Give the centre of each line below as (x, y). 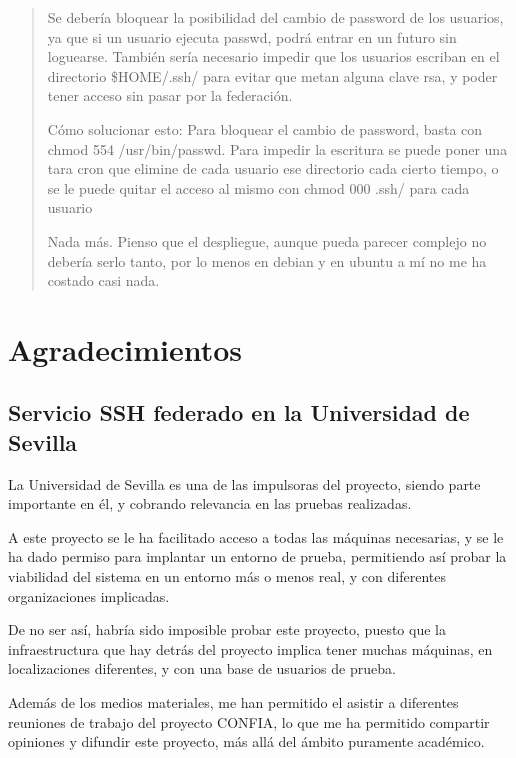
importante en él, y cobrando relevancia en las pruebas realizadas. (210, 503)
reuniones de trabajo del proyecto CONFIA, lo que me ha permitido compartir (249, 721)
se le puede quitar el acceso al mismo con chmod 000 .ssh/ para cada (258, 187)
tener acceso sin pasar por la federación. (170, 95)
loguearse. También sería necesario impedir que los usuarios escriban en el (273, 56)
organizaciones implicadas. (89, 595)
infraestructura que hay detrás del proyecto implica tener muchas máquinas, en (250, 648)
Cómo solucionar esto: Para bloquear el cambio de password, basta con (265, 128)
